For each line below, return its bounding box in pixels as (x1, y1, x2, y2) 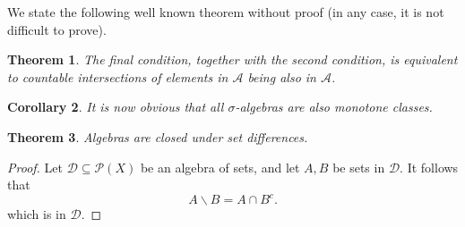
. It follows (400, 157, 459, 176)
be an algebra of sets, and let (140, 157, 300, 176)
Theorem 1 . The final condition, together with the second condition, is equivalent (7, 50, 458, 69)
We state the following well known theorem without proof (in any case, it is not (7, 3, 444, 21)
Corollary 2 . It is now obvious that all (7, 97, 224, 116)
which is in (7, 205, 66, 223)
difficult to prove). (7, 20, 107, 38)
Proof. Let (7, 157, 63, 176)
